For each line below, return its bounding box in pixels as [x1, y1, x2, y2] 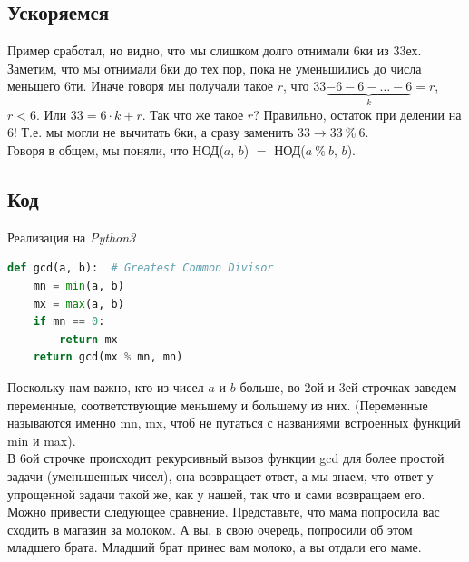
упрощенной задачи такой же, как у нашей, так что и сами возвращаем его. [7, 484, 425, 503]
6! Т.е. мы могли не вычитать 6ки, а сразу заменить [7, 123, 294, 142]
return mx [59, 332, 118, 346]
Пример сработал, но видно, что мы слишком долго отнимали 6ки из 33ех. [7, 41, 422, 60]
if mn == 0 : [33, 315, 105, 329]
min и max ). [7, 430, 76, 449]
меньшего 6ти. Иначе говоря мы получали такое [7, 76, 274, 95]
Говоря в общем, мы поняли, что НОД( [7, 141, 224, 160]
